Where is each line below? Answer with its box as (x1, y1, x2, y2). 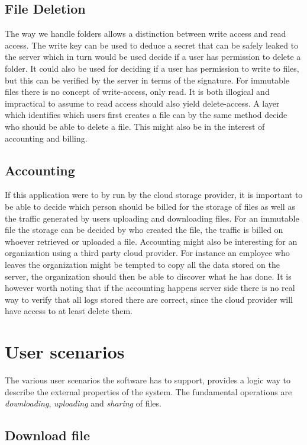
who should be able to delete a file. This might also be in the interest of (5, 120, 265, 132)
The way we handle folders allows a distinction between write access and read (5, 27, 286, 40)
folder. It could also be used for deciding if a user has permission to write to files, (5, 62, 299, 74)
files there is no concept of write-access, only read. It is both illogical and (5, 85, 270, 98)
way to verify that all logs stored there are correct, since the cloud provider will (5, 293, 293, 305)
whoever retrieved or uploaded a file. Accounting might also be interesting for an (5, 235, 298, 247)
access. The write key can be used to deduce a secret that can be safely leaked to (5, 39, 299, 51)
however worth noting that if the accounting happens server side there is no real (5, 281, 295, 294)
